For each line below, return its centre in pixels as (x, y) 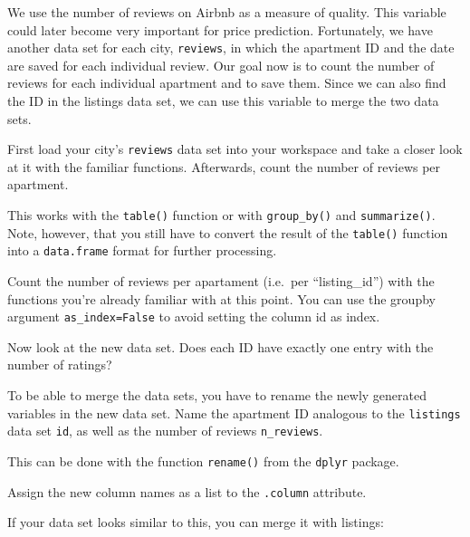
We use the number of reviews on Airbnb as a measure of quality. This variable (227, 12)
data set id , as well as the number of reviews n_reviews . (165, 431)
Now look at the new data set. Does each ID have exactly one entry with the (221, 346)
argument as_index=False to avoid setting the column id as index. (194, 316)
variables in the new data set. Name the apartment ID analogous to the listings (234, 412)
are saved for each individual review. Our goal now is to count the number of (221, 65)
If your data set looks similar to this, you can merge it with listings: (196, 522)
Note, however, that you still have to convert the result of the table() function (228, 232)
